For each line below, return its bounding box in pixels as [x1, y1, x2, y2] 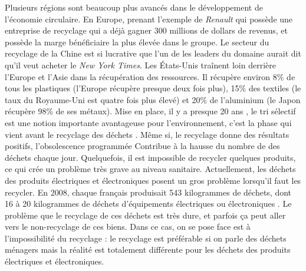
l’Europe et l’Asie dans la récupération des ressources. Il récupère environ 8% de [5, 70, 295, 82]
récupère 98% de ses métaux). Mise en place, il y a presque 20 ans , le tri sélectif [5, 105, 296, 117]
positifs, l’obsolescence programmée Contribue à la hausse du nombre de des [5, 140, 280, 152]
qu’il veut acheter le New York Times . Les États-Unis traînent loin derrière [5, 58, 276, 71]
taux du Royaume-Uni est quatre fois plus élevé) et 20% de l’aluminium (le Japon [5, 93, 301, 105]
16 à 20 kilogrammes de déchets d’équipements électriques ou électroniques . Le [5, 197, 292, 210]
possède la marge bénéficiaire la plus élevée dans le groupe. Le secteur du [5, 35, 269, 48]
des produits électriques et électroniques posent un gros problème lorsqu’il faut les [5, 174, 301, 186]
